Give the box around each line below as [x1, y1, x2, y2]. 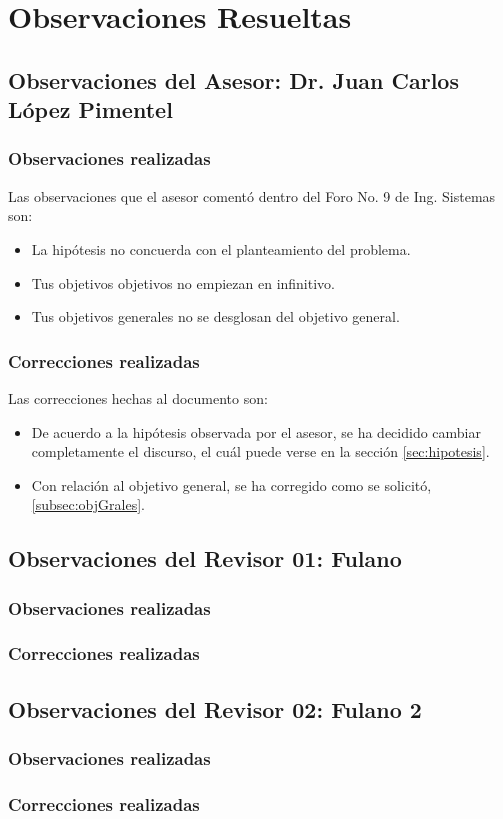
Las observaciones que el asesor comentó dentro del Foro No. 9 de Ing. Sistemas [8, 185, 496, 206]
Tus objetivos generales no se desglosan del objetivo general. [31, 306, 400, 327]
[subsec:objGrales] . [31, 494, 145, 515]
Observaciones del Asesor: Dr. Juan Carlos [8, 64, 459, 95]
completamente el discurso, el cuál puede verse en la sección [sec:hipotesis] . [31, 441, 490, 462]
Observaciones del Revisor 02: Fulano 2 [8, 693, 422, 724]
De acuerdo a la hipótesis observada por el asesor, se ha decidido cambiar [31, 421, 481, 442]
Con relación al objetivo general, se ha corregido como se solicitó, [31, 474, 432, 495]
